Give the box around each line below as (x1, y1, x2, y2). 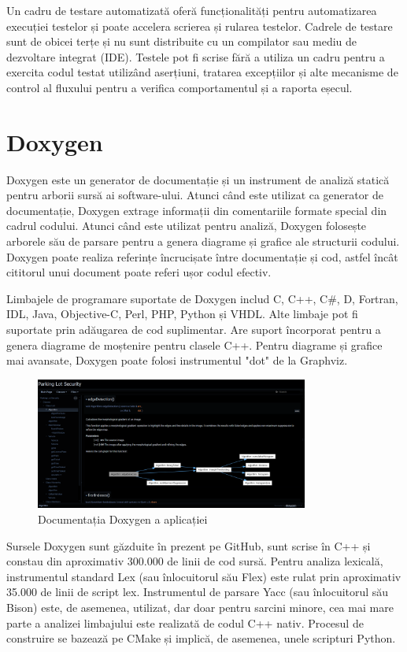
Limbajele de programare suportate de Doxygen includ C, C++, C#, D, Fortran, (6, 290, 398, 306)
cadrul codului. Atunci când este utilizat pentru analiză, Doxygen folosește (6, 217, 367, 234)
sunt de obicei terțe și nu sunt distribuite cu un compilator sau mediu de (6, 33, 357, 50)
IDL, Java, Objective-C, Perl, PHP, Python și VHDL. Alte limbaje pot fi (6, 306, 358, 322)
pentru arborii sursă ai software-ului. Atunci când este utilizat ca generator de (6, 187, 383, 203)
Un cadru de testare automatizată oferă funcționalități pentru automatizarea (6, 2, 377, 18)
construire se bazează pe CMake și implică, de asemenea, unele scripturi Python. (6, 630, 396, 646)
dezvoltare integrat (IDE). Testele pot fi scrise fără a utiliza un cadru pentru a (6, 48, 385, 65)
